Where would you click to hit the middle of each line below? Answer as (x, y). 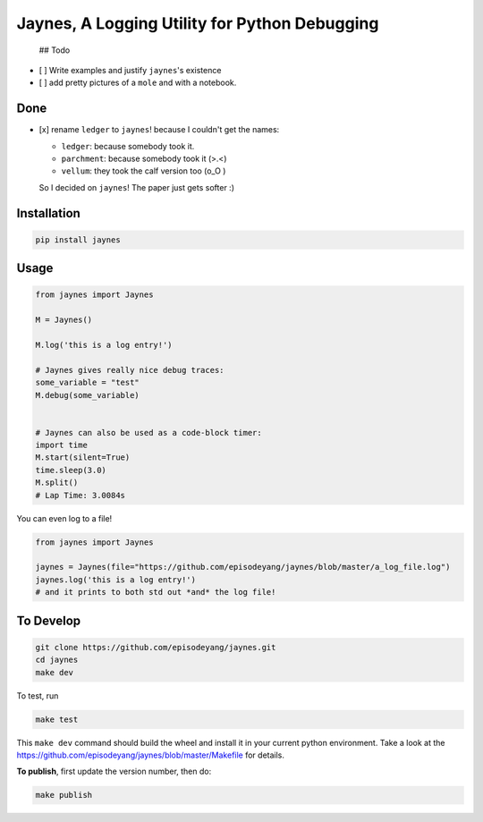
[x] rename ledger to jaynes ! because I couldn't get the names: (159, 130)
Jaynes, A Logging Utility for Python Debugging (198, 23)
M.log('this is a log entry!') (104, 345)
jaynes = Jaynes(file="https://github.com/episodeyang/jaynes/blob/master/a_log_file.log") (243, 567)
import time (62, 445)
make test (57, 719)
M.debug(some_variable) (88, 395)
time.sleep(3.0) (71, 470)
